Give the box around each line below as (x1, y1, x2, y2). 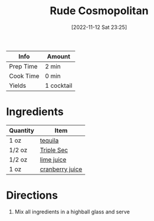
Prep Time (9, 62, 38, 70)
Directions (6, 189, 58, 202)
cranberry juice (40, 165, 83, 173)
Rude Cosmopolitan (50, 4, 149, 18)
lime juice (40, 155, 67, 163)
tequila (40, 136, 59, 144)
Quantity (9, 126, 34, 134)
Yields (9, 81, 27, 90)
